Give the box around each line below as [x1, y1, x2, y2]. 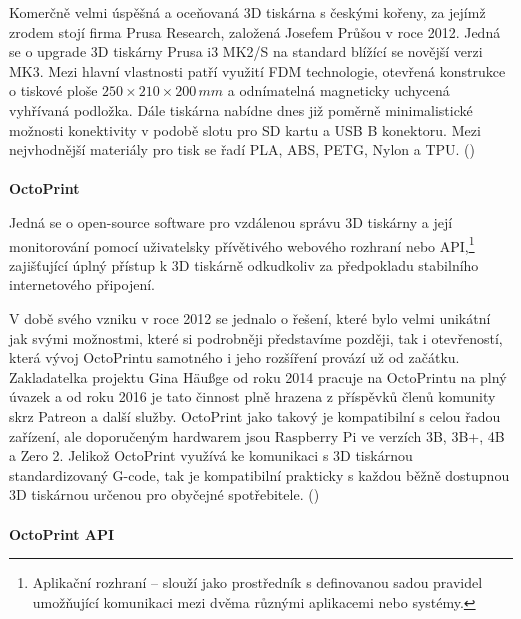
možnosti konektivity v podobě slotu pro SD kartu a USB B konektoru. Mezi [9, 119, 481, 140]
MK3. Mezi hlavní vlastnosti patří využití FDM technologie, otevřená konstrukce [9, 60, 506, 81]
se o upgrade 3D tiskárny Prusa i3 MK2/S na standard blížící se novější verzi [9, 41, 483, 62]
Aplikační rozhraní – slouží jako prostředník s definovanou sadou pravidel [32, 572, 483, 593]
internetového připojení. [9, 274, 155, 295]
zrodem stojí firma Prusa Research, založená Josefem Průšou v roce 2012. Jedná [9, 21, 501, 42]
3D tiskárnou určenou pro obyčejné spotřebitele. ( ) [9, 484, 320, 505]
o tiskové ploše [9, 80, 98, 101]
